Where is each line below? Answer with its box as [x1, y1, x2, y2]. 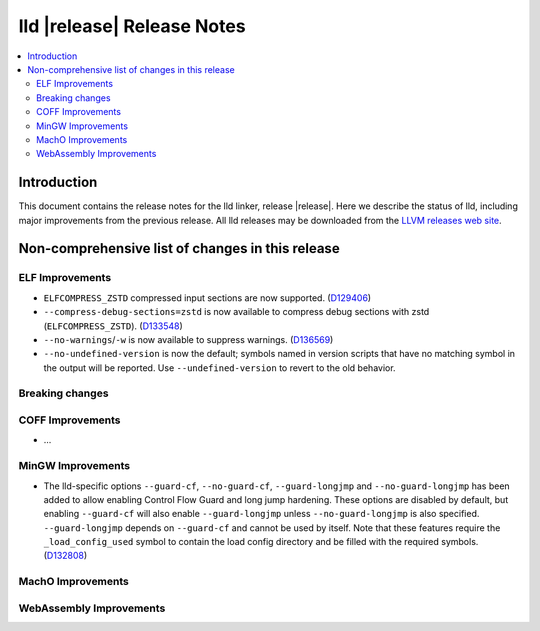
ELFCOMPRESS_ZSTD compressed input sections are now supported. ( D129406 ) [43, 291, 372, 304]
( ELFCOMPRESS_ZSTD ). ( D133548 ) [43, 320, 184, 332]
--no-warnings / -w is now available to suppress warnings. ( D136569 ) [43, 333, 334, 345]
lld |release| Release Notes [18, 15, 246, 37]
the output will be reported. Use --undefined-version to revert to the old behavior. [43, 361, 396, 374]
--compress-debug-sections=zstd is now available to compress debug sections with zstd [43, 306, 430, 318]
